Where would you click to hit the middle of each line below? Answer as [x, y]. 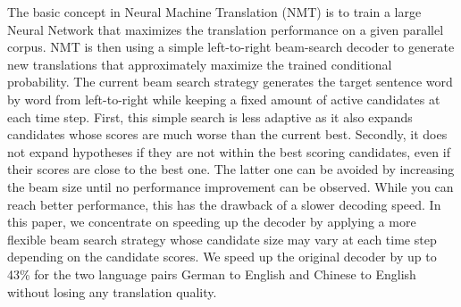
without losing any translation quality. [112, 291]
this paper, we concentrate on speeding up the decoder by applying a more [212, 222]
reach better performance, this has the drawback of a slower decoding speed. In [224, 204]
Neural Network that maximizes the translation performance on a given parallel [226, 29]
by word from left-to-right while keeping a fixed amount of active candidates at [224, 99]
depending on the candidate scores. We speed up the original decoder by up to [222, 257]
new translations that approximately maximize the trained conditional [200, 64]
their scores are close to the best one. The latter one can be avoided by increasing [231, 169]
